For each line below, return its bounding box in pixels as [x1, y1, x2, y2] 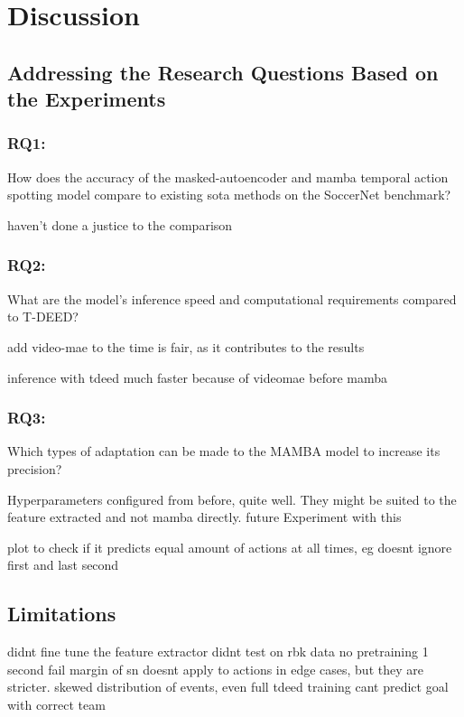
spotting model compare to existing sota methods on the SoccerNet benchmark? [7, 185, 451, 204]
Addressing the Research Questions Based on [7, 58, 439, 86]
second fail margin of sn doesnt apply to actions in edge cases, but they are [7, 659, 423, 678]
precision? [7, 459, 62, 478]
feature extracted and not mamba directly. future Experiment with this [7, 507, 402, 526]
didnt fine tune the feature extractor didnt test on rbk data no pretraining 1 [7, 642, 429, 661]
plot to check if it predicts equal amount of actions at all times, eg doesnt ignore [7, 537, 452, 556]
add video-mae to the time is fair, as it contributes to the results [7, 337, 365, 356]
